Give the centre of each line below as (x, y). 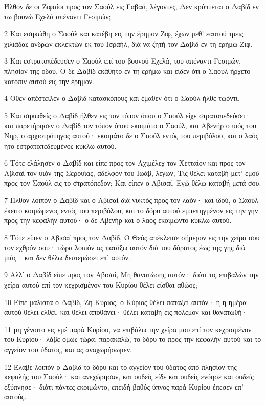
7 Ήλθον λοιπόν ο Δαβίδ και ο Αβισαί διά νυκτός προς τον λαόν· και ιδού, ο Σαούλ (131, 200)
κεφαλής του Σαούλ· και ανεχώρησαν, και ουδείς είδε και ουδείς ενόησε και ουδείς (129, 377)
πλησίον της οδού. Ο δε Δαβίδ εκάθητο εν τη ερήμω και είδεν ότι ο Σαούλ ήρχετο (127, 70)
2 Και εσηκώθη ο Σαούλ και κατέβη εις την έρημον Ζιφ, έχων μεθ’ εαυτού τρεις (124, 34)
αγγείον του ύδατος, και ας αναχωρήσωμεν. (68, 349)
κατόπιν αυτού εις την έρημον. (49, 81)
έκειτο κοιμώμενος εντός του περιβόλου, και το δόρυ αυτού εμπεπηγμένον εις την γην (131, 210)
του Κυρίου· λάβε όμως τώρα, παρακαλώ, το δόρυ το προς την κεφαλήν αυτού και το (133, 339)
